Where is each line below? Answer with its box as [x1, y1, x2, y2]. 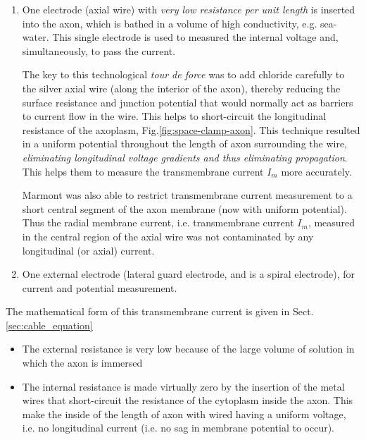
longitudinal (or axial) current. [22, 243, 155, 257]
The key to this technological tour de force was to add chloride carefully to [22, 67, 345, 82]
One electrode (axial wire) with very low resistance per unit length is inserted [22, 2, 355, 16]
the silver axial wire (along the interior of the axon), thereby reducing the [22, 80, 341, 95]
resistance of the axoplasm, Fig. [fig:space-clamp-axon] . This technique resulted [22, 122, 360, 137]
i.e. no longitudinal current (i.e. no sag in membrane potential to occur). [22, 420, 335, 435]
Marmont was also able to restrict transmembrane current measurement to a [22, 188, 353, 202]
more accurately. [281, 164, 352, 178]
